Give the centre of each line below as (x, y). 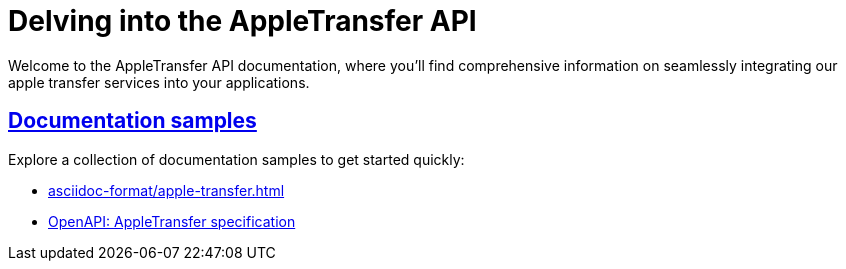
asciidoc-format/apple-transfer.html (166, 190)
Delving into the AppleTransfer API (242, 21)
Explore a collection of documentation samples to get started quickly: (236, 159)
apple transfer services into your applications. (159, 82)
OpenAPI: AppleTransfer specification (172, 221)
